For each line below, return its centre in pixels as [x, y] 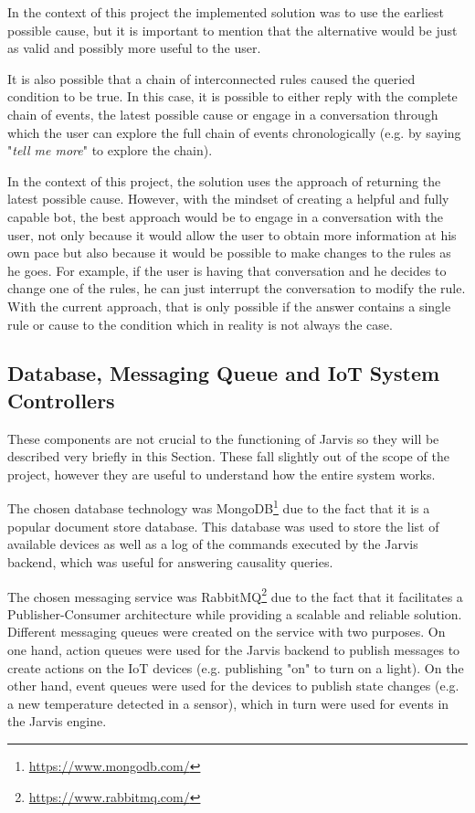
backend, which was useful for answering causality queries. [170, 561]
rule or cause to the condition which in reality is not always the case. [200, 324]
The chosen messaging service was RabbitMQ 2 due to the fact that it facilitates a [235, 595]
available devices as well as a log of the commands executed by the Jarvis [213, 544]
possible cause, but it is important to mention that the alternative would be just [232, 30]
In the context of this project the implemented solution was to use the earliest [226, 12]
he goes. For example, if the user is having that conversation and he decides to [227, 270]
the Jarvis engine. [57, 721]
